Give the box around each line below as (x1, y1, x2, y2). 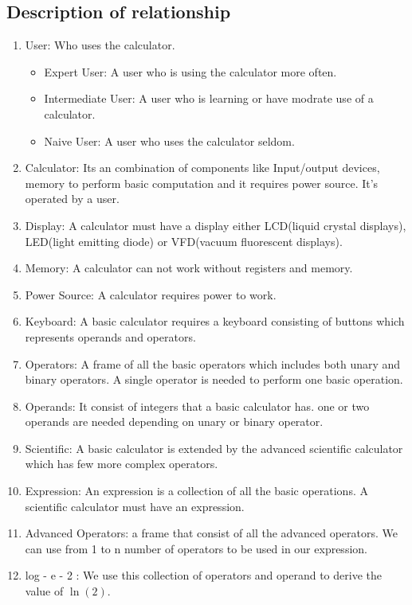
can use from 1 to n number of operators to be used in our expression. (25, 540, 367, 556)
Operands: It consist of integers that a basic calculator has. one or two (25, 397, 370, 414)
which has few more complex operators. (25, 455, 218, 472)
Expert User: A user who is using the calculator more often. (44, 63, 337, 80)
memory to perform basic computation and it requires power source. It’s (25, 174, 379, 191)
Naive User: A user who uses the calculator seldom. (44, 132, 295, 149)
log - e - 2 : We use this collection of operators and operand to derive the (25, 567, 382, 584)
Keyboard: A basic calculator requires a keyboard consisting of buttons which (25, 313, 405, 330)
